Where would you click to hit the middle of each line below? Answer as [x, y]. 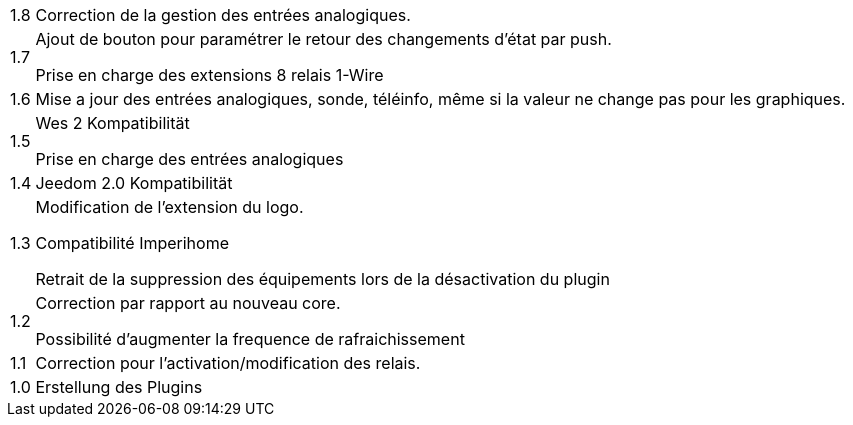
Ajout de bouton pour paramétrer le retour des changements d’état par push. [323, 39]
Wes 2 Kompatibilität [112, 123]
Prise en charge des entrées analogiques [189, 159]
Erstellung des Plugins [119, 387]
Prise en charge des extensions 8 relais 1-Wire [209, 75]
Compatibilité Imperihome [132, 243]
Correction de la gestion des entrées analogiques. [223, 15]
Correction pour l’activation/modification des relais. [228, 363]
